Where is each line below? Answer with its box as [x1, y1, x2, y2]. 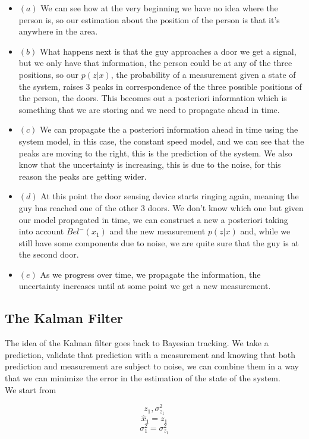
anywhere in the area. [18, 25, 98, 37]
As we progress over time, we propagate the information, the [40, 268, 261, 280]
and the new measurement [109, 225, 206, 237]
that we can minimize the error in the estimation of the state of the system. [5, 372, 280, 384]
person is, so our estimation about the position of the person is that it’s [18, 13, 280, 26]
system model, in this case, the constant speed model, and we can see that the [18, 134, 304, 147]
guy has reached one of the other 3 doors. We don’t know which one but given [18, 201, 304, 214]
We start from [5, 383, 56, 396]
